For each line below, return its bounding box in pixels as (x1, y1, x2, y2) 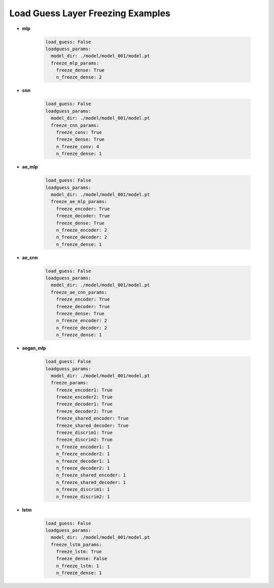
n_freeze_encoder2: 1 (56, 451, 110, 457)
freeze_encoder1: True (56, 387, 113, 393)
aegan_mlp (22, 345, 46, 351)
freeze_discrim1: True (56, 430, 113, 436)
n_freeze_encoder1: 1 (56, 444, 110, 449)
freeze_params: (51, 380, 89, 386)
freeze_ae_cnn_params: (51, 289, 108, 295)
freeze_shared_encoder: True (56, 415, 129, 421)
